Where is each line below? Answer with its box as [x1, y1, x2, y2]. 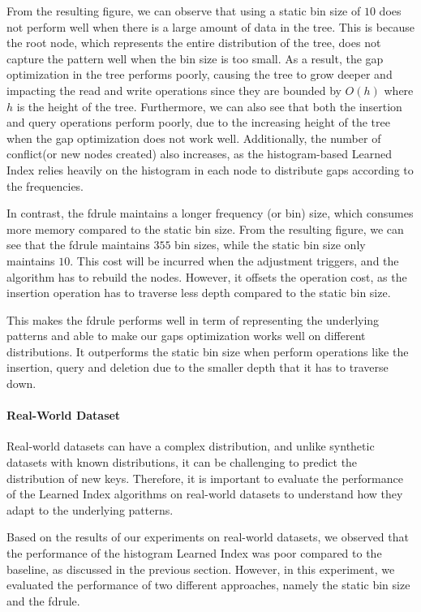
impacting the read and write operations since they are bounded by [6, 81, 342, 98]
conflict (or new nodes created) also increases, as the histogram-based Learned [6, 145, 392, 162]
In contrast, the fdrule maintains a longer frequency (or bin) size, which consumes [6, 205, 414, 222]
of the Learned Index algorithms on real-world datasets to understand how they [6, 485, 403, 502]
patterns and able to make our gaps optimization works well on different [6, 327, 366, 344]
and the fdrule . [6, 592, 80, 609]
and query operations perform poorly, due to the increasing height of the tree [6, 114, 390, 131]
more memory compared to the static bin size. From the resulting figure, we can [6, 220, 404, 237]
